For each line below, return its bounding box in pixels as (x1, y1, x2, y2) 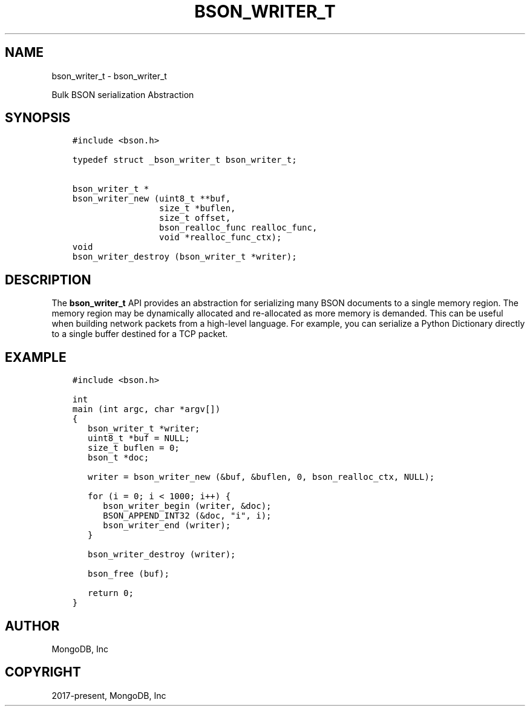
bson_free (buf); (88, 569, 169, 579)
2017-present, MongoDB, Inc (51, 690, 166, 701)
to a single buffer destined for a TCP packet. (51, 329, 228, 339)
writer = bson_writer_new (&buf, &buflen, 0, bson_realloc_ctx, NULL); (88, 472, 435, 482)
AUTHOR (5, 618, 60, 634)
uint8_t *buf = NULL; (88, 433, 190, 444)
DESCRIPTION (5, 272, 91, 287)
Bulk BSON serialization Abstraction (51, 89, 194, 100)
